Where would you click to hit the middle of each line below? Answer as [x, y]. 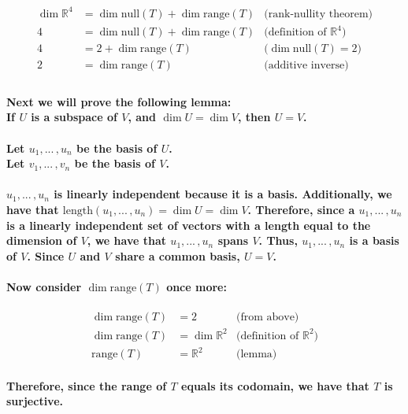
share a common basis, [178, 255]
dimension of [42, 240]
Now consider [44, 286]
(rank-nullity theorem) [319, 14]
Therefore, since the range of [87, 385]
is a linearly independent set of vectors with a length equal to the [189, 225]
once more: [197, 286]
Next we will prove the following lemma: [119, 101]
